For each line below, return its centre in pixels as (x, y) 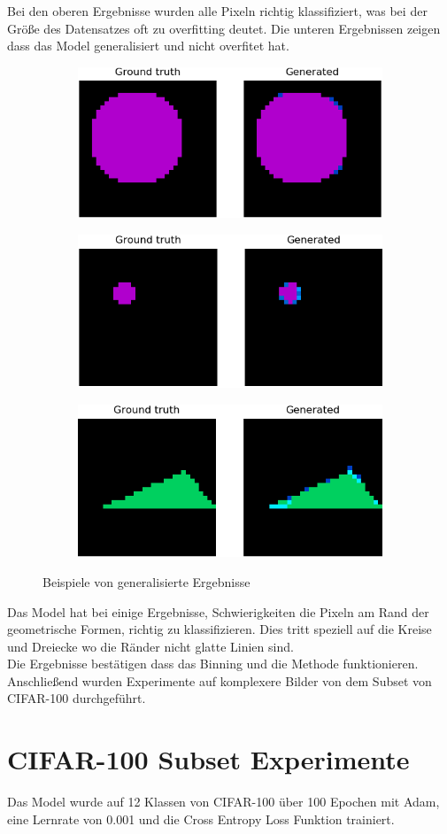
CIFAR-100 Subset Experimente (208, 759)
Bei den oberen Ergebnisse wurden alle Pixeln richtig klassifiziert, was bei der (217, 11)
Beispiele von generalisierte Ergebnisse (146, 581)
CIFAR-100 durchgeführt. (77, 698)
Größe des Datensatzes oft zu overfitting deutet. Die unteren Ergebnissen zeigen (224, 28)
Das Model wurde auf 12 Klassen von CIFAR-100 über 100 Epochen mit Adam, (223, 802)
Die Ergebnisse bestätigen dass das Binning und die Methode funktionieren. (213, 664)
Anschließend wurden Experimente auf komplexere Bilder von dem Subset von (220, 680)
